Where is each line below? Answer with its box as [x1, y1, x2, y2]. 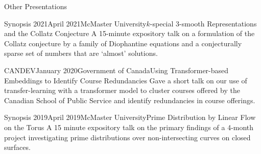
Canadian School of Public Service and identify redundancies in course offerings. [4, 95, 255, 105]
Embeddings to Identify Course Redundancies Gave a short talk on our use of [4, 75, 247, 85]
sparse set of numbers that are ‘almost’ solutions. [4, 48, 158, 58]
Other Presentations [4, 1, 67, 11]
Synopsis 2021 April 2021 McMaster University [4, 18, 147, 28]
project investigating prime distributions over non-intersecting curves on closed [4, 132, 251, 142]
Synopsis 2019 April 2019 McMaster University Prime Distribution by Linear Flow [4, 112, 256, 122]
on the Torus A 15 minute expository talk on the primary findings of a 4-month [4, 121, 254, 132]
